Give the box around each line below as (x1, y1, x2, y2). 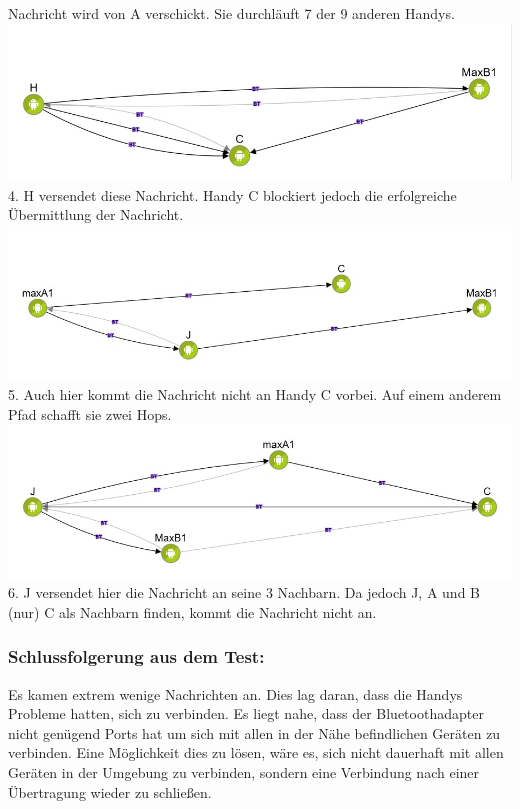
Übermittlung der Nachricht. (8, 204, 184, 225)
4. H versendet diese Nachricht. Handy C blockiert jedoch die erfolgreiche (8, 184, 457, 205)
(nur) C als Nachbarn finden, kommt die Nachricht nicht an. (8, 601, 377, 622)
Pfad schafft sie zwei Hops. (8, 403, 172, 424)
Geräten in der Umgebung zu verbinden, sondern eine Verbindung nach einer (8, 761, 480, 782)
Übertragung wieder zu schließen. (8, 781, 212, 802)
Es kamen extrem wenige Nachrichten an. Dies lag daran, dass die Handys (8, 683, 463, 704)
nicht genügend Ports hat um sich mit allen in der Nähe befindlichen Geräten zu (8, 722, 501, 743)
